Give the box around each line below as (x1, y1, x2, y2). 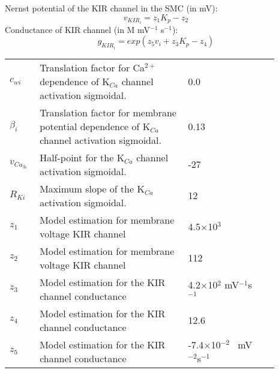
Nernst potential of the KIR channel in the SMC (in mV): (5, 2, 218, 14)
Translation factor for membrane (40, 105, 176, 119)
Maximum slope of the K (40, 181, 145, 195)
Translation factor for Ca (40, 60, 145, 74)
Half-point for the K (40, 150, 125, 164)
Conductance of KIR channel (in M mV (5, 23, 151, 35)
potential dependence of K (40, 119, 151, 133)
